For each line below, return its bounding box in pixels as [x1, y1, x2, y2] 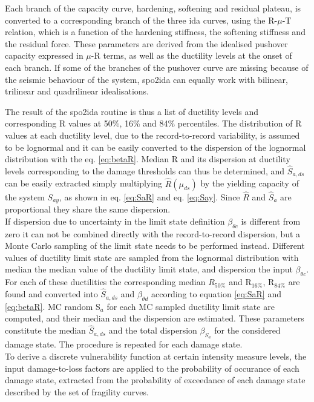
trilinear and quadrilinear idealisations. [5, 85, 149, 97]
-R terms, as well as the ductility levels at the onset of [91, 49, 292, 62]
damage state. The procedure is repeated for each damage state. [5, 338, 243, 351]
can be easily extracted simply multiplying [5, 177, 162, 189]
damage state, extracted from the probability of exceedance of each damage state [5, 374, 306, 386]
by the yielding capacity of [200, 177, 299, 189]
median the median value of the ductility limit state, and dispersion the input [5, 263, 293, 275]
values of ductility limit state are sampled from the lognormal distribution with [5, 251, 299, 263]
